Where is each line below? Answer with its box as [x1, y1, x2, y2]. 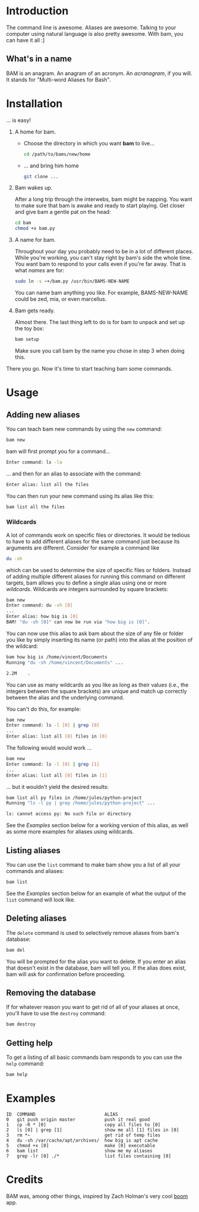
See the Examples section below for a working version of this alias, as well [6, 822, 188, 829]
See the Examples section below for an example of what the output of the [6, 890, 186, 897]
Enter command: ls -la [6, 459, 62, 465]
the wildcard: [6, 642, 39, 649]
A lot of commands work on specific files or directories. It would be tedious [6, 532, 190, 539]
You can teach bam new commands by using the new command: [6, 425, 162, 433]
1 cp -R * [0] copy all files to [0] [6, 1121, 161, 1127]
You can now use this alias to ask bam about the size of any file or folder [6, 630, 184, 637]
